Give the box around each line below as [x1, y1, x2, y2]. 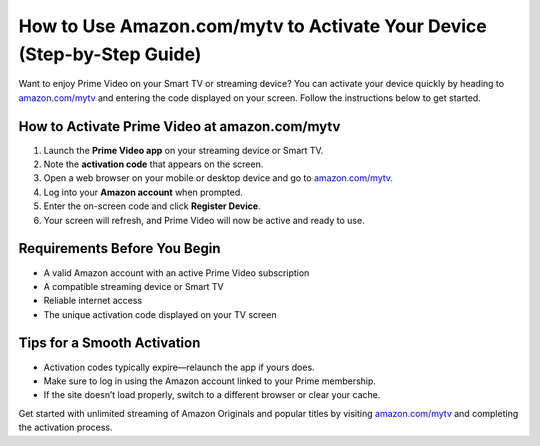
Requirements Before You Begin [18, 240, 221, 257]
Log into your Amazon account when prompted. [43, 186, 244, 198]
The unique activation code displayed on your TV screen [43, 308, 277, 320]
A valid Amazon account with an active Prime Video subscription [43, 266, 310, 279]
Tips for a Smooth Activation [18, 335, 201, 352]
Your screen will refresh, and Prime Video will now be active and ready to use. [43, 214, 365, 226]
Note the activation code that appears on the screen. [43, 158, 264, 170]
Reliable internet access [43, 295, 143, 307]
